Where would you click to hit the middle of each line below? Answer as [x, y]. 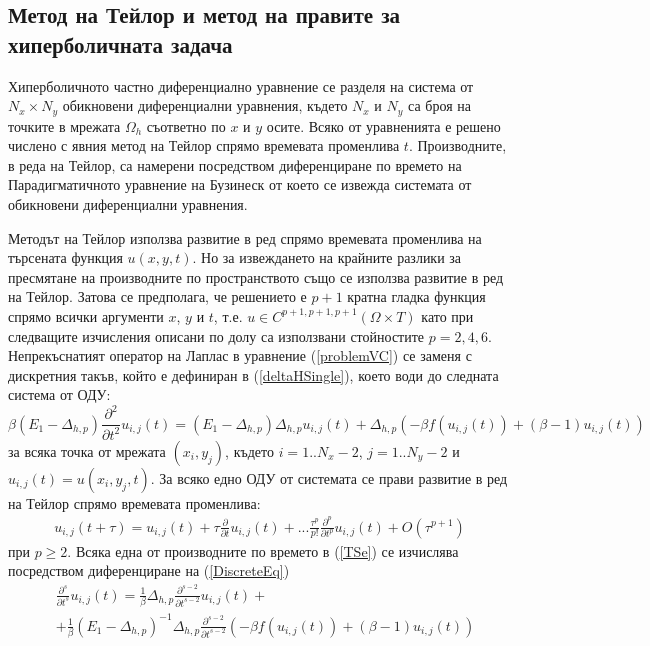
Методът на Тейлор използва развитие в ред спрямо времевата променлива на [245, 237]
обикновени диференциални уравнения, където [205, 105]
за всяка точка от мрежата [87, 450]
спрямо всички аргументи [86, 315]
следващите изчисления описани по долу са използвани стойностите [216, 335]
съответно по [186, 125]
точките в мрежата [64, 125]
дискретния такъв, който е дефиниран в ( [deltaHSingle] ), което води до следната [253, 374]
